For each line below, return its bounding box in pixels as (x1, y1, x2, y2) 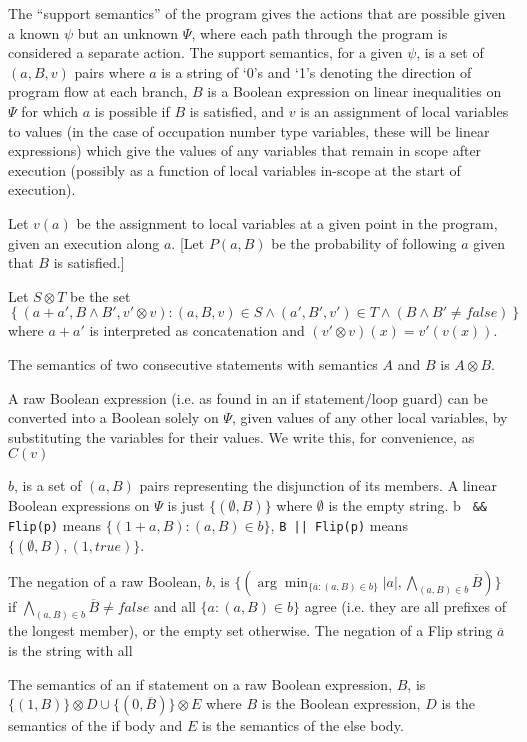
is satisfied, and (189, 100, 285, 121)
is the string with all (8, 639, 133, 660)
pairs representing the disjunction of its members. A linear (139, 475, 498, 496)
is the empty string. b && (328, 494, 488, 515)
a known (8, 22, 60, 43)
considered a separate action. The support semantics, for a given (8, 42, 403, 63)
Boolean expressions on (8, 494, 150, 515)
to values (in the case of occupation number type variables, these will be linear (8, 120, 490, 141)
